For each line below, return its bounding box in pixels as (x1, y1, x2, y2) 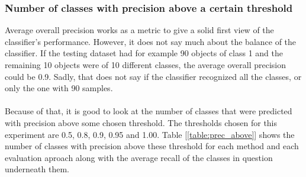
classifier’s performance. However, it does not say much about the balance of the (5, 35, 297, 47)
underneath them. (5, 163, 69, 175)
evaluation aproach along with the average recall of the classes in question (5, 151, 273, 163)
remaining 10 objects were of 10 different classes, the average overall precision (5, 59, 286, 70)
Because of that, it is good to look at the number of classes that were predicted (5, 105, 292, 117)
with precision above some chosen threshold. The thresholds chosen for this (5, 116, 278, 128)
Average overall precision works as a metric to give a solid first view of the (5, 24, 274, 36)
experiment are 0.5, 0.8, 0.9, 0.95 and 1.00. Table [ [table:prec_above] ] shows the (5, 128, 295, 140)
